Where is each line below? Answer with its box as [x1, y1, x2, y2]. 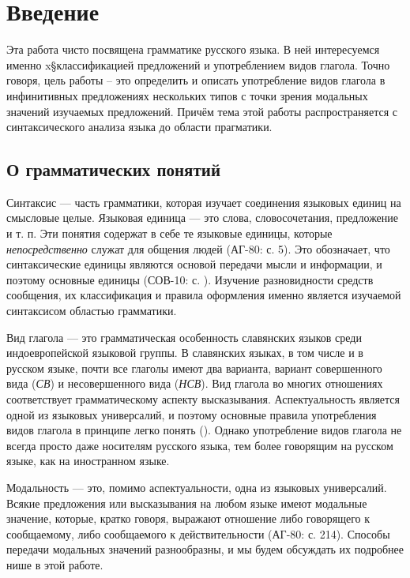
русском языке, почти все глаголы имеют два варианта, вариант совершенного [6, 359, 382, 376]
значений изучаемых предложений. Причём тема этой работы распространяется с [6, 103, 397, 119]
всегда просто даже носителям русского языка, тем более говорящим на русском [6, 437, 393, 453]
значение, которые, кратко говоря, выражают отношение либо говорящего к [6, 510, 371, 527]
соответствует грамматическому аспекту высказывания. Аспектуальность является [6, 391, 401, 407]
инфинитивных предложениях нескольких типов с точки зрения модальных [6, 87, 368, 103]
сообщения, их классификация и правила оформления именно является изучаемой [6, 287, 401, 303]
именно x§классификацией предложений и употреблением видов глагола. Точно [6, 56, 390, 73]
